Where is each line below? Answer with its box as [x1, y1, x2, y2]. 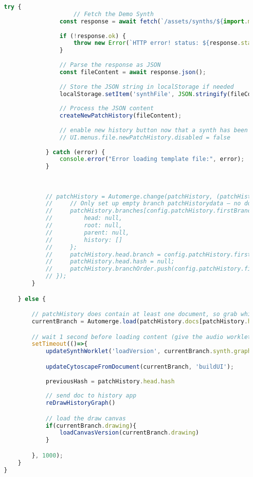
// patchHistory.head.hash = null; [45, 258, 175, 265]
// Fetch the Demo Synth [73, 10, 154, 18]
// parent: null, [45, 229, 129, 236]
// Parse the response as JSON [59, 61, 161, 68]
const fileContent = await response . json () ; [59, 68, 206, 76]
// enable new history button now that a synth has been [59, 126, 248, 134]
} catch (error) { [45, 148, 105, 156]
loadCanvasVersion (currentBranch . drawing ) [59, 429, 199, 437]
